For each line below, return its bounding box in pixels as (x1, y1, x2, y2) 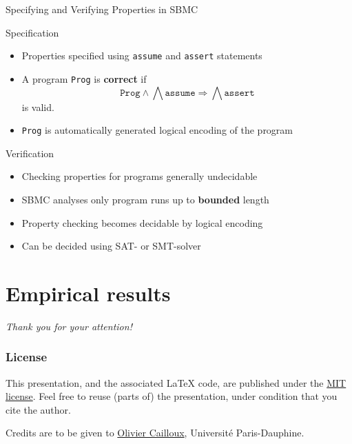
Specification (6, 25, 59, 39)
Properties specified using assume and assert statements (21, 48, 262, 63)
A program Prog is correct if (21, 71, 147, 85)
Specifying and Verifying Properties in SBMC (6, 2, 198, 16)
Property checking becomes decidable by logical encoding (21, 215, 263, 230)
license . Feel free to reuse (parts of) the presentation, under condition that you (6, 389, 338, 403)
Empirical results (6, 279, 171, 307)
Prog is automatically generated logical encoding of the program (21, 123, 293, 137)
